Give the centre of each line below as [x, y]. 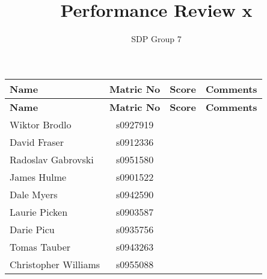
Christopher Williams [55, 264]
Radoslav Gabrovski [52, 159]
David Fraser [37, 142]
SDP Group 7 [156, 39]
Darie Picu [32, 229]
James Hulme [38, 177]
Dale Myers [34, 194]
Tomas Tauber [40, 246]
